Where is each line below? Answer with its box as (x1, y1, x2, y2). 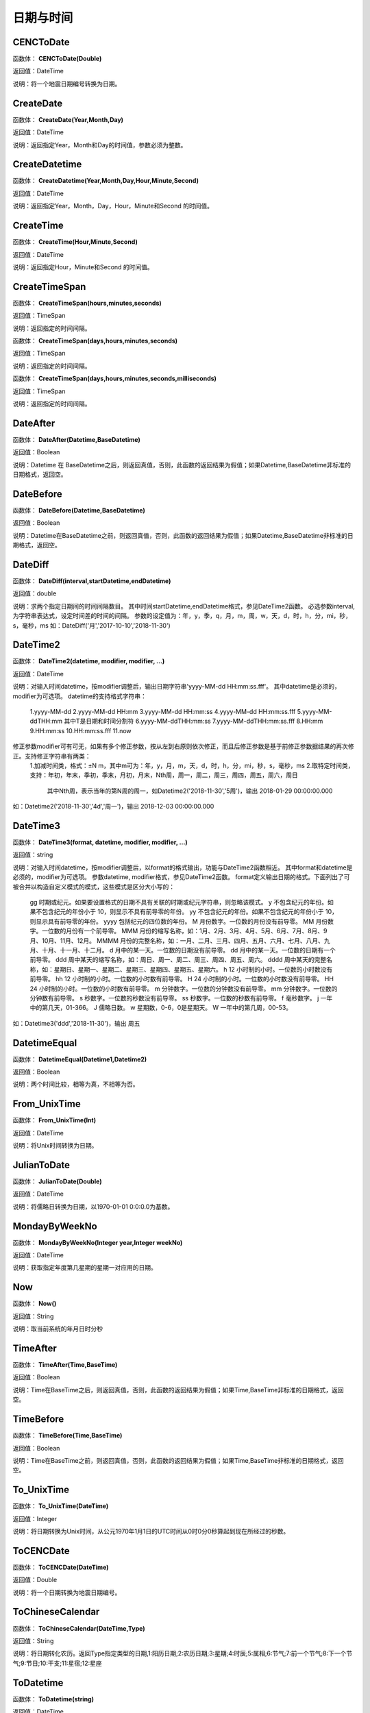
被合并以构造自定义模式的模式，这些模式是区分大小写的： (12, 883, 175, 891)
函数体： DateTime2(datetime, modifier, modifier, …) (12, 657, 165, 665)
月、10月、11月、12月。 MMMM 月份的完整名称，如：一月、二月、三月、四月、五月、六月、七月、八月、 (29, 936, 325, 945)
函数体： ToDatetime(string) (12, 1694, 95, 1703)
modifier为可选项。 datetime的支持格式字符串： (12, 692, 147, 700)
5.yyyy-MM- (297, 708, 332, 716)
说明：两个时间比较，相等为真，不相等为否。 (12, 1080, 139, 1089)
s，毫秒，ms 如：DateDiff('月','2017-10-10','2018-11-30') (12, 621, 171, 630)
